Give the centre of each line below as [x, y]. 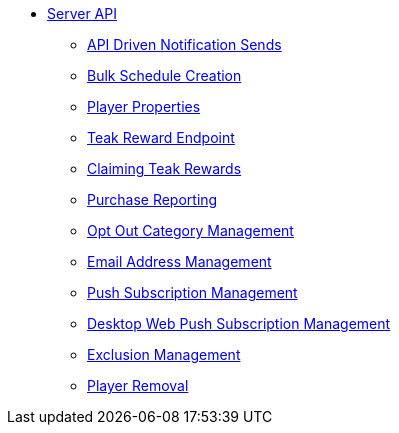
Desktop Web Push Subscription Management [239, 323]
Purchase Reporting [152, 199]
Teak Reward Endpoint [161, 137]
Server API [82, 13]
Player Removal [138, 385]
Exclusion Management [164, 354]
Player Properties [144, 106]
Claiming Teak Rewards [164, 168]
